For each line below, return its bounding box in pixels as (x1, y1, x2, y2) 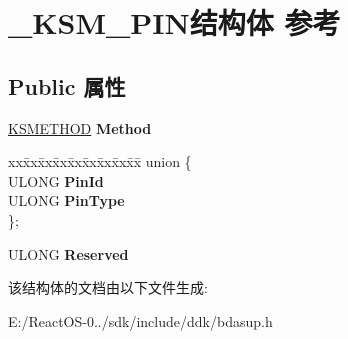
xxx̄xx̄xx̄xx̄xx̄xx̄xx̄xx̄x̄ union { (8, 151, 192, 172)
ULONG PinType (8, 190, 125, 211)
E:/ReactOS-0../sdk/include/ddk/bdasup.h (8, 310, 273, 331)
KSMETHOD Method (8, 117, 152, 138)
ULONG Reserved (8, 243, 129, 264)
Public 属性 (8, 70, 126, 101)
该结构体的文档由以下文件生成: (8, 277, 208, 298)
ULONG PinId (8, 170, 104, 191)
